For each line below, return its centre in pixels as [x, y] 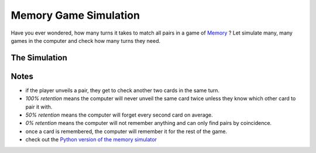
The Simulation [39, 58]
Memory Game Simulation [75, 15]
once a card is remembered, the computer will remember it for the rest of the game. [126, 131]
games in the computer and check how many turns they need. [86, 40]
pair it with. [39, 107]
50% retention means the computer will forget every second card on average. [119, 115]
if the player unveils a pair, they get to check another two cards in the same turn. [122, 90]
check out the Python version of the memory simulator [91, 140]
